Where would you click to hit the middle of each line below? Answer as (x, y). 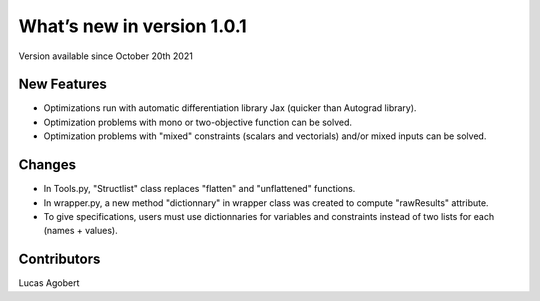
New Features (62, 84)
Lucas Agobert (49, 283)
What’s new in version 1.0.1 (132, 26)
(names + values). (81, 231)
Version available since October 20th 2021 (106, 56)
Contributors (59, 259)
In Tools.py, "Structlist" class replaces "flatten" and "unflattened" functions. (199, 189)
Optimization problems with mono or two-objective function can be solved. (198, 122)
